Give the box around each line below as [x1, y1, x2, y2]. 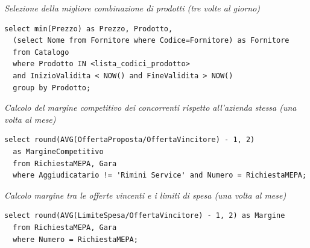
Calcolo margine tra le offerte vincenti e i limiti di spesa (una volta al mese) [4, 188, 286, 201]
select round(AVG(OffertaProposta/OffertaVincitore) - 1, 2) [4, 135, 255, 144]
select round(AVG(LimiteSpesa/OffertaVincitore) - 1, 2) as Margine [4, 211, 285, 220]
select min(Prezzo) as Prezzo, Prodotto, [4, 24, 173, 33]
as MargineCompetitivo [13, 147, 104, 156]
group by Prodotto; [13, 83, 91, 92]
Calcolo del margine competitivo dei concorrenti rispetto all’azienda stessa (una [4, 101, 297, 114]
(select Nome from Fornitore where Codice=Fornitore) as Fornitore [13, 36, 289, 45]
